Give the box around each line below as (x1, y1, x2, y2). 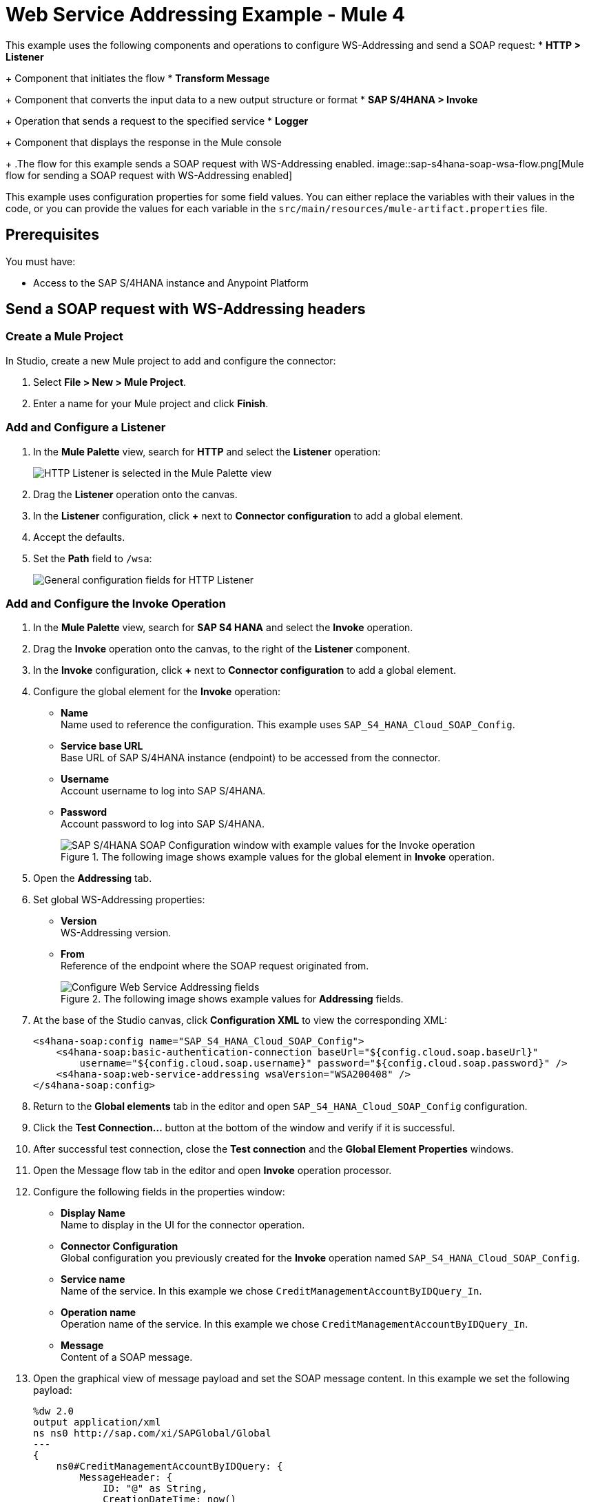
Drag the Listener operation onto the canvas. (33, 488, 238, 500)
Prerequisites (6, 226, 99, 244)
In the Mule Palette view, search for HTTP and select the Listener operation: (33, 445, 381, 457)
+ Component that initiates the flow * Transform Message (6, 72, 270, 84)
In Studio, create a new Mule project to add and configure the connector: (6, 354, 336, 367)
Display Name (61, 1207, 125, 1220)
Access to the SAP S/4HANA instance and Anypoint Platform (33, 276, 309, 289)
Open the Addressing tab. (33, 872, 152, 885)
